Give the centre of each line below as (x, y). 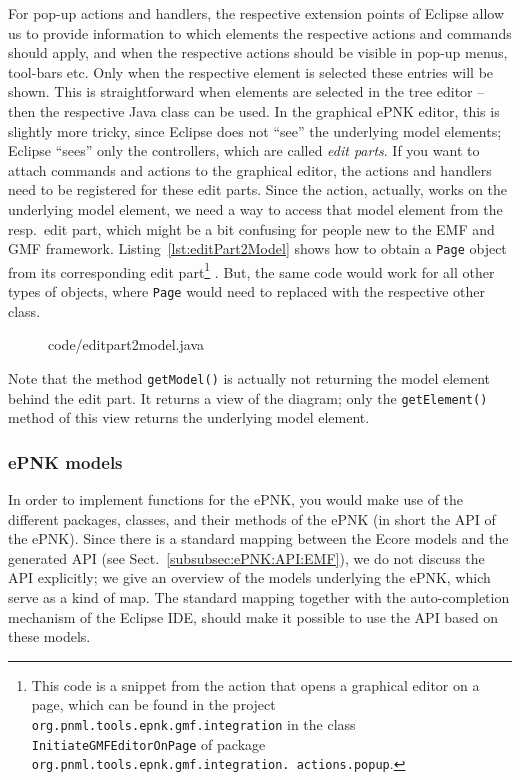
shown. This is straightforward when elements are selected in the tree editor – (246, 91)
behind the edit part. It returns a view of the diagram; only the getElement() (248, 397)
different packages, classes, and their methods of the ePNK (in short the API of (252, 518)
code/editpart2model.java (126, 344)
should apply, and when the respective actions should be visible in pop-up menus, (258, 52)
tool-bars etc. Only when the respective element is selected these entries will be (251, 71)
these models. (49, 636)
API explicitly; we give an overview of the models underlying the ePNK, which (249, 577)
